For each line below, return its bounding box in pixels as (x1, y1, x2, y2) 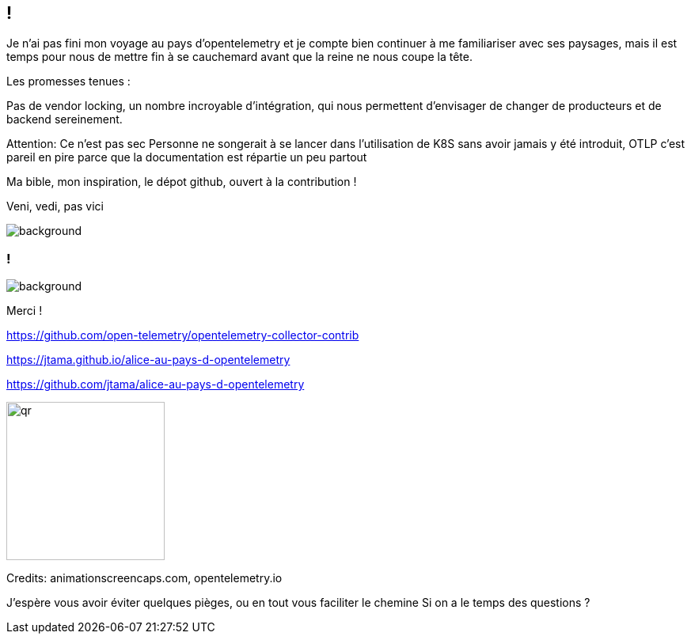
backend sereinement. (6, 112, 123, 127)
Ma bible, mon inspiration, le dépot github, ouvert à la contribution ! (6, 175, 357, 189)
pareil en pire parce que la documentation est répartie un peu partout (6, 150, 367, 165)
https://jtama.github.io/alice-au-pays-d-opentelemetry (6, 353, 290, 367)
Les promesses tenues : (6, 74, 131, 89)
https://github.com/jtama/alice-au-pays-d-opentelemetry (6, 377, 305, 392)
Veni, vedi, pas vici (6, 199, 104, 214)
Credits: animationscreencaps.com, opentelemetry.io (6, 571, 283, 585)
